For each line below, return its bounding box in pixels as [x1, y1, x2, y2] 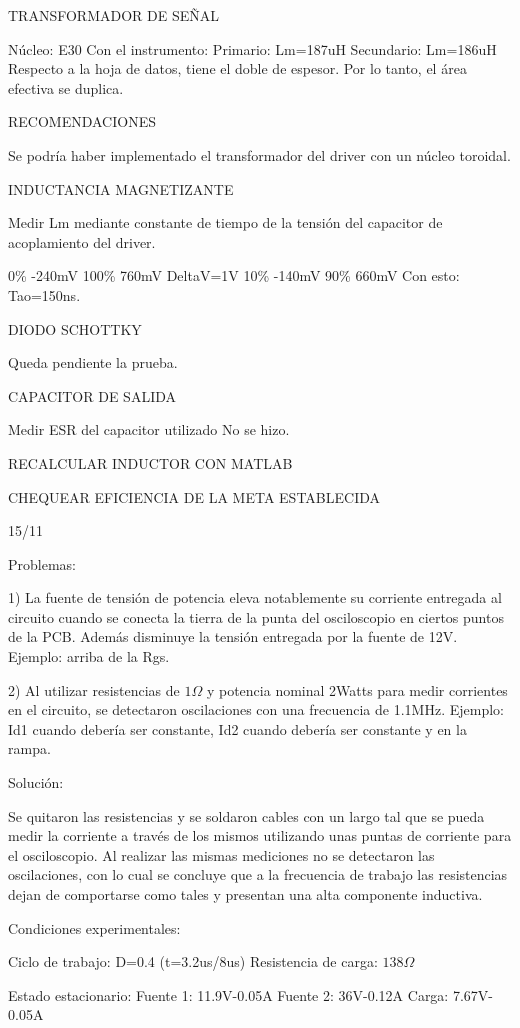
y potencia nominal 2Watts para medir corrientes [206, 679, 508, 700]
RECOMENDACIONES [8, 111, 156, 132]
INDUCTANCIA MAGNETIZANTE [8, 178, 234, 199]
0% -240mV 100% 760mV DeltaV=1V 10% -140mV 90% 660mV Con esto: [8, 265, 460, 286]
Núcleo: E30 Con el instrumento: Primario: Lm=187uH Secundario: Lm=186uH [8, 38, 497, 59]
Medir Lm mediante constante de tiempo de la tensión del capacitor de [8, 212, 443, 233]
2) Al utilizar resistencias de [8, 679, 180, 700]
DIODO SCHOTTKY [8, 318, 142, 339]
